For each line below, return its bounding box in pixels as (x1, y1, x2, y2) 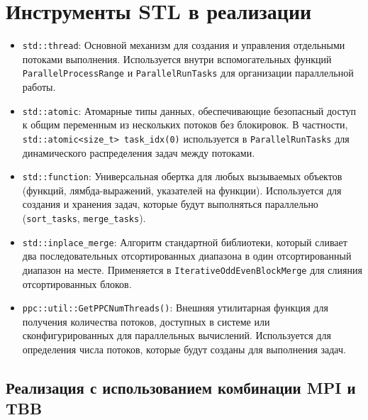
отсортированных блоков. (22, 276, 132, 291)
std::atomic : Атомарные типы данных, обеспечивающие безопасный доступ (22, 103, 357, 118)
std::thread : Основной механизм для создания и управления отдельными (22, 38, 345, 52)
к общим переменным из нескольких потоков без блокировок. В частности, (22, 117, 348, 132)
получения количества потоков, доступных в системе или (22, 314, 270, 328)
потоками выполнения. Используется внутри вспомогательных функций (22, 51, 332, 66)
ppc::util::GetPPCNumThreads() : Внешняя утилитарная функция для (22, 300, 328, 315)
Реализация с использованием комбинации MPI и (6, 376, 356, 398)
